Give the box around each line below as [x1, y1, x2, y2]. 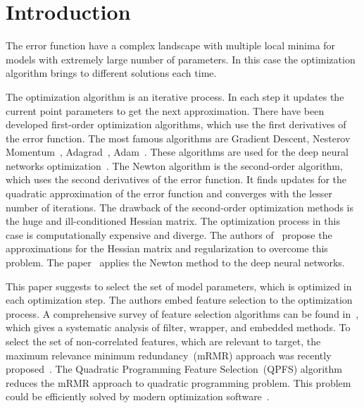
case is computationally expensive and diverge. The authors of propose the [6, 227, 332, 242]
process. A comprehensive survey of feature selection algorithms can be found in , [6, 306, 359, 321]
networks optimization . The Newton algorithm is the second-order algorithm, [6, 158, 343, 173]
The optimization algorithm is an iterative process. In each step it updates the [6, 89, 344, 104]
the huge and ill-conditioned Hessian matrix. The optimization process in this [6, 214, 340, 228]
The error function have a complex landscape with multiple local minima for [6, 38, 336, 53]
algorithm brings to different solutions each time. [6, 66, 217, 80]
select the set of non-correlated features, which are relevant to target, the [6, 334, 321, 348]
